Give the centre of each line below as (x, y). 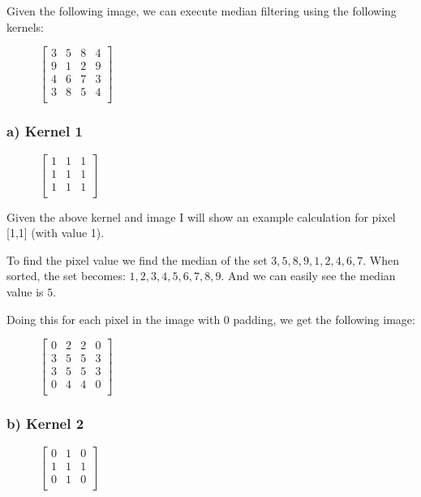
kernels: (26, 26)
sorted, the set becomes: (66, 276)
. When (381, 259)
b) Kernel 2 (45, 424)
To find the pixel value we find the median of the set (137, 259)
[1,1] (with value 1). (56, 233)
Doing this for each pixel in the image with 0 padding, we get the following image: (211, 319)
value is (25, 292)
